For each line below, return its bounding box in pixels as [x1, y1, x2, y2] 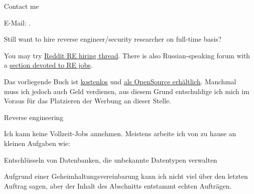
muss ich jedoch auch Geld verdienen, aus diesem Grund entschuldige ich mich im [4, 86, 250, 96]
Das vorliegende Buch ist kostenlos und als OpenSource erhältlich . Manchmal [4, 76, 236, 86]
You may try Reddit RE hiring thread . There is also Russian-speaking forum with [4, 50, 250, 60]
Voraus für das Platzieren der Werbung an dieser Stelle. [4, 96, 171, 106]
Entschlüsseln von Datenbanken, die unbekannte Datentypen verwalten [4, 154, 217, 165]
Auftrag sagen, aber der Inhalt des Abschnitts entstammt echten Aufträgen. [4, 180, 232, 191]
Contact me [4, 1, 39, 11]
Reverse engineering [4, 112, 63, 122]
